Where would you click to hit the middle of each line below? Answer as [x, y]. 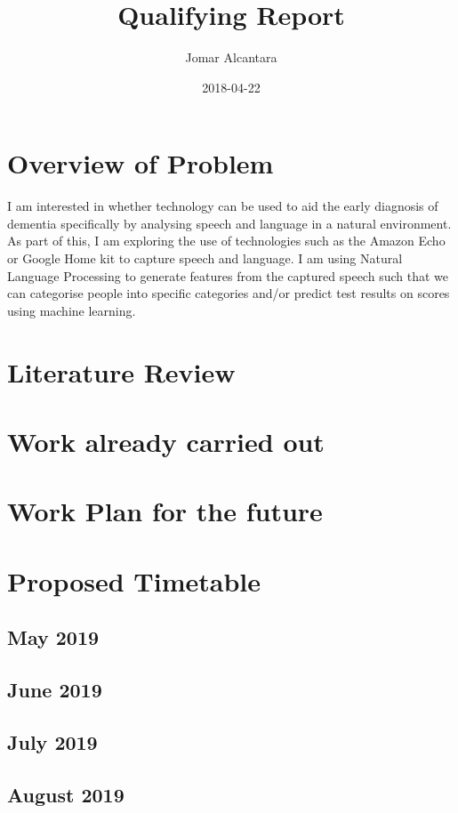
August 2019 [66, 794]
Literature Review [121, 371]
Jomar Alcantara [231, 57]
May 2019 [53, 637]
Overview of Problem [141, 163]
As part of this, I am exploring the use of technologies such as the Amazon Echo [226, 241]
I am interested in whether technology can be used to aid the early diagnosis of [223, 206]
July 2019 [52, 741]
